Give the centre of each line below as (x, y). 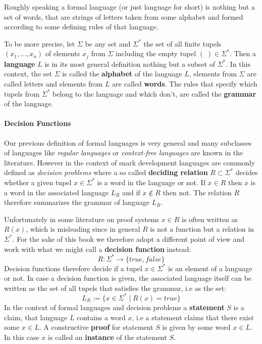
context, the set (28, 74)
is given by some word (196, 327)
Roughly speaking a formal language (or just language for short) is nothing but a (129, 7)
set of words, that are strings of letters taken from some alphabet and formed (124, 16)
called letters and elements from (54, 84)
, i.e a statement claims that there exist (193, 317)
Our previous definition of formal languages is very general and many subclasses (128, 142)
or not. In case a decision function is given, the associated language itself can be (128, 278)
